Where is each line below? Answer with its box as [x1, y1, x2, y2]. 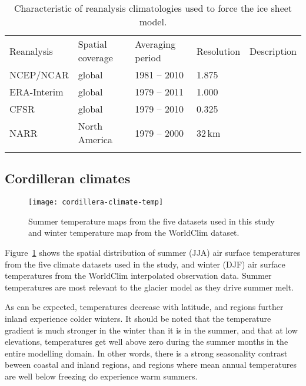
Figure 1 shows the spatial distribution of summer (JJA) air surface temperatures [5, 246, 301, 259]
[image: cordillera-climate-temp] [28, 198, 164, 207]
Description [250, 44, 297, 58]
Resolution [196, 44, 241, 58]
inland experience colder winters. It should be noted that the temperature [5, 312, 271, 325]
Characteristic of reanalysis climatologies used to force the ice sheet [14, 1, 292, 15]
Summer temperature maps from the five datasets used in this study [28, 215, 275, 227]
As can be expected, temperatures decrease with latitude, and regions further [5, 301, 284, 313]
